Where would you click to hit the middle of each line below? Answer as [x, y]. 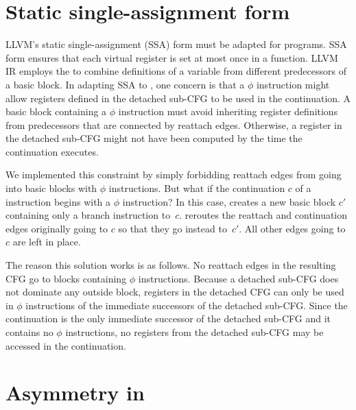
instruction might [293, 84]
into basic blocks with [51, 188]
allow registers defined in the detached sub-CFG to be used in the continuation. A [178, 98]
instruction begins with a [58, 201]
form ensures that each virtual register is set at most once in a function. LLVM [172, 57]
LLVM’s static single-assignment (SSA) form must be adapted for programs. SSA [176, 44]
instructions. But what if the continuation [197, 188]
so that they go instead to [173, 228]
